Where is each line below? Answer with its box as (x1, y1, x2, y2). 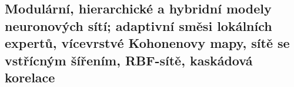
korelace (5, 68, 55, 86)
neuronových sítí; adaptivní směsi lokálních (5, 16, 272, 34)
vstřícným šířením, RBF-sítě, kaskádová (5, 51, 253, 69)
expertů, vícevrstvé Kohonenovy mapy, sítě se (5, 34, 290, 52)
